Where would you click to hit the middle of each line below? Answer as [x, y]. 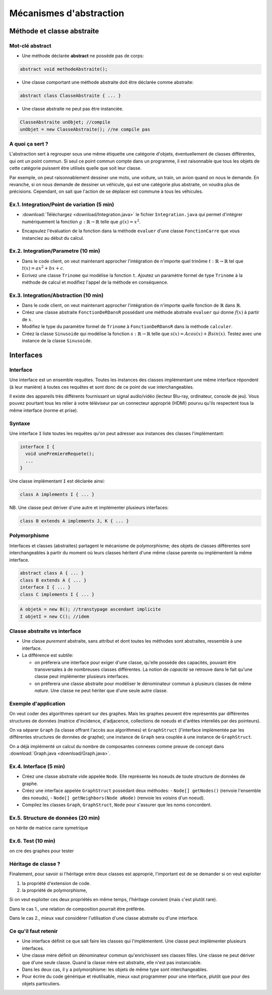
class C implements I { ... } [57, 594]
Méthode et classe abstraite [54, 31]
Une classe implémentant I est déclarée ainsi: [57, 481]
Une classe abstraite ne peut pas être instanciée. [73, 109]
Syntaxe [20, 423]
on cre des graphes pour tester [42, 851]
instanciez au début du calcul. [53, 238]
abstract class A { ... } [52, 573]
